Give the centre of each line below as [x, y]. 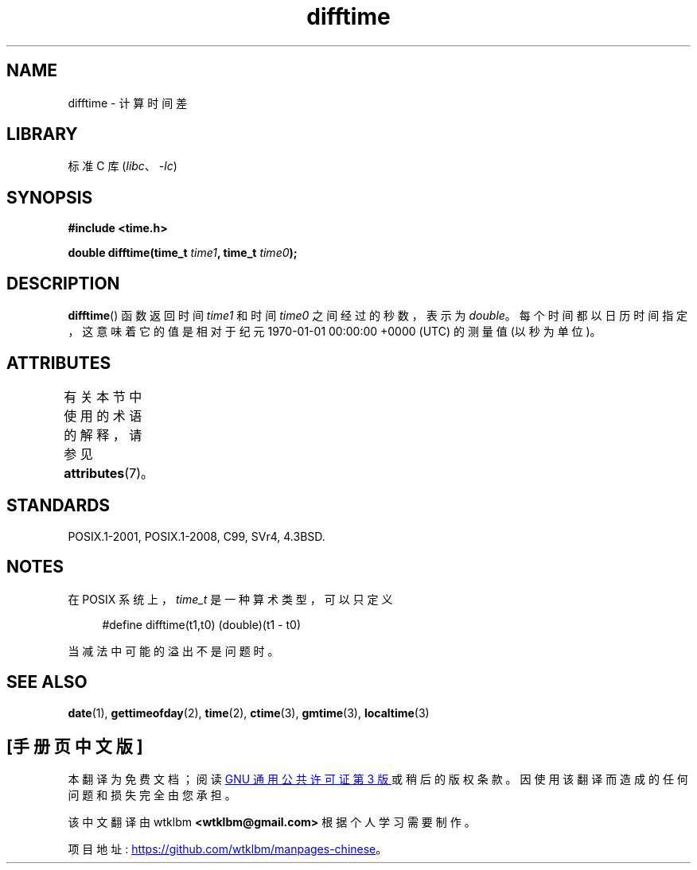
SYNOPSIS [50, 197]
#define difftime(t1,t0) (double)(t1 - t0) [201, 624]
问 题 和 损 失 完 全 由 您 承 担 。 [152, 795]
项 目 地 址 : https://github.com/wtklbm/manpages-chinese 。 [228, 849]
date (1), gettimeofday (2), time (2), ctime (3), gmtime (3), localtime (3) [249, 713]
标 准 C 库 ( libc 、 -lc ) [123, 166]
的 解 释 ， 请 [103, 435]
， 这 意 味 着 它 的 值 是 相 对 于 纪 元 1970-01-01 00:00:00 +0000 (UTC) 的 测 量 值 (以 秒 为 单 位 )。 [335, 332]
